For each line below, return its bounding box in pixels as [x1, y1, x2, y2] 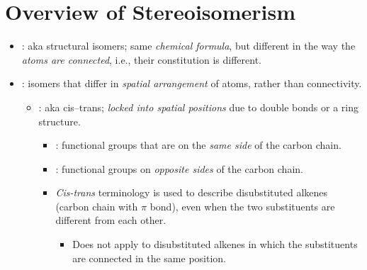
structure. [38, 113, 81, 128]
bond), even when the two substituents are [149, 198, 335, 213]
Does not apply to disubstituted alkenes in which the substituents [72, 237, 358, 252]
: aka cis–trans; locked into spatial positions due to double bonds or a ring [38, 99, 358, 114]
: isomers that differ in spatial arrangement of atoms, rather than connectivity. [21, 76, 362, 91]
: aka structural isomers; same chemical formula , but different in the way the [21, 38, 356, 53]
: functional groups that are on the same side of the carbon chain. [55, 137, 341, 152]
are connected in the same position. [72, 250, 226, 265]
